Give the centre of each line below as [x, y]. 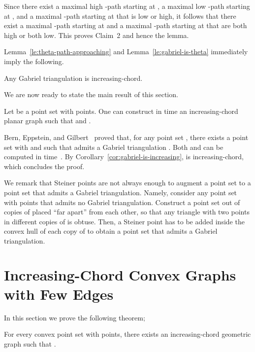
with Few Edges [59, 294]
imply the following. [34, 61]
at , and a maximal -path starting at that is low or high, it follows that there [120, 16]
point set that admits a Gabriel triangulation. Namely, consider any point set [121, 192]
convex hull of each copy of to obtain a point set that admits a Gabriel [111, 231]
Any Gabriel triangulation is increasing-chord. [73, 78]
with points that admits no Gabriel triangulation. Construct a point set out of [122, 202]
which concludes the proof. [44, 166]
